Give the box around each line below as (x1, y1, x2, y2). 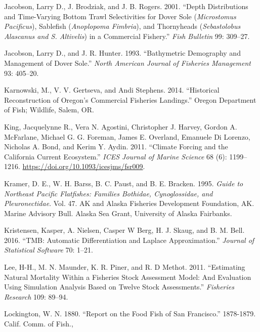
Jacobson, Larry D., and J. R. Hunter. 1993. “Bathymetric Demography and (4, 48, 241, 58)
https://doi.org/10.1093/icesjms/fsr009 (22, 161, 143, 172)
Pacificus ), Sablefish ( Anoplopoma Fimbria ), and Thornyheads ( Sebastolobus (4, 21, 241, 31)
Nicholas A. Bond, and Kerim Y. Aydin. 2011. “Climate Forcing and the (4, 141, 228, 152)
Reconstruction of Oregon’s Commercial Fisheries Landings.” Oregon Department (4, 94, 256, 105)
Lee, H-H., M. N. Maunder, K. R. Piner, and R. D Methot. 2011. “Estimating (4, 262, 245, 272)
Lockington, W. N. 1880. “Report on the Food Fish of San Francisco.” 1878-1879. (4, 308, 256, 319)
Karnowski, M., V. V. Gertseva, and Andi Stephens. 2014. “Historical (4, 85, 220, 95)
